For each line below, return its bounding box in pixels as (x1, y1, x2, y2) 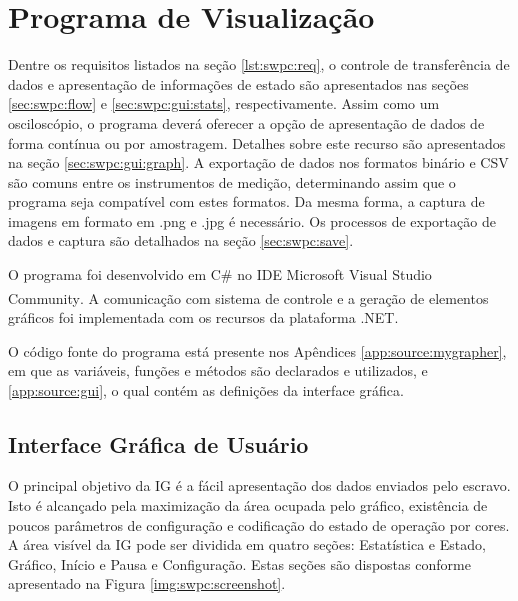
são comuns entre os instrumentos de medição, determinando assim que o (8, 171, 456, 192)
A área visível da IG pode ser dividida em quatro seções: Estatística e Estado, (8, 534, 486, 555)
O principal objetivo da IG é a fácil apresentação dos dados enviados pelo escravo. (8, 475, 511, 496)
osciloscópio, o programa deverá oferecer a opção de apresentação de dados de (8, 112, 485, 133)
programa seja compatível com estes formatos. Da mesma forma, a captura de (8, 191, 485, 212)
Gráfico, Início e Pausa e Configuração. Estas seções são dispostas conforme (8, 553, 471, 574)
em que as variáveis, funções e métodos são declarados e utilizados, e (8, 360, 428, 381)
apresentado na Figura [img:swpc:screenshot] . (8, 573, 286, 594)
